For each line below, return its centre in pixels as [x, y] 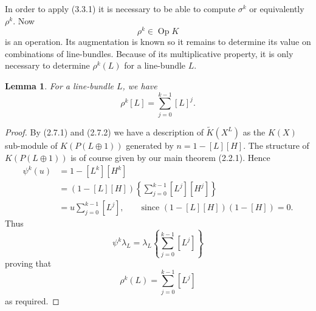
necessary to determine [47, 65]
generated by [150, 145]
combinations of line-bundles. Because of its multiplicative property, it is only [149, 53]
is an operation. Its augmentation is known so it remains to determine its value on [158, 42]
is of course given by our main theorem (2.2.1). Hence [170, 157]
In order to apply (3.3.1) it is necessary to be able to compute [120, 9]
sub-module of [31, 145]
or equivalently [277, 9]
